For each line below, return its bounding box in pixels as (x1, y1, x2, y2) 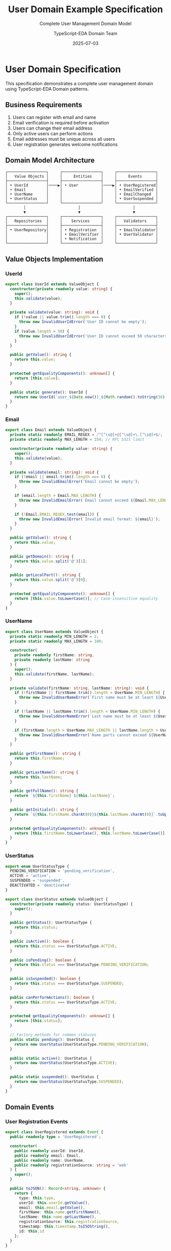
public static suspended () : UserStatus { (10, 1074, 99, 1080)
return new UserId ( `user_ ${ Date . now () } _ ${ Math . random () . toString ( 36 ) (14, 394, 165, 399)
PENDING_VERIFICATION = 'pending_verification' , (10, 868, 115, 873)
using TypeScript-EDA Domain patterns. (5, 86, 89, 92)
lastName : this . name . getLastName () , (18, 1214, 97, 1220)
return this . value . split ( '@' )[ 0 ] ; (14, 578, 88, 583)
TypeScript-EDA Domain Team (53, 30, 118, 36)
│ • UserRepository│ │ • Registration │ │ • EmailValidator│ (5, 228, 158, 233)
